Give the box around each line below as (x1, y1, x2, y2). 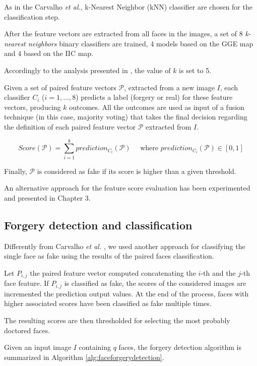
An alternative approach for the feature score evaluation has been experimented (4, 182, 250, 193)
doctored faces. (4, 325, 50, 335)
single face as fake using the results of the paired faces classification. (4, 251, 214, 261)
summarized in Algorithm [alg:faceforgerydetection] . (4, 351, 164, 362)
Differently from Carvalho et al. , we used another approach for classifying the (4, 240, 245, 251)
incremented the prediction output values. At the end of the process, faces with (4, 288, 249, 298)
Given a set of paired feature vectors (4, 82, 116, 92)
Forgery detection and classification (4, 217, 192, 232)
